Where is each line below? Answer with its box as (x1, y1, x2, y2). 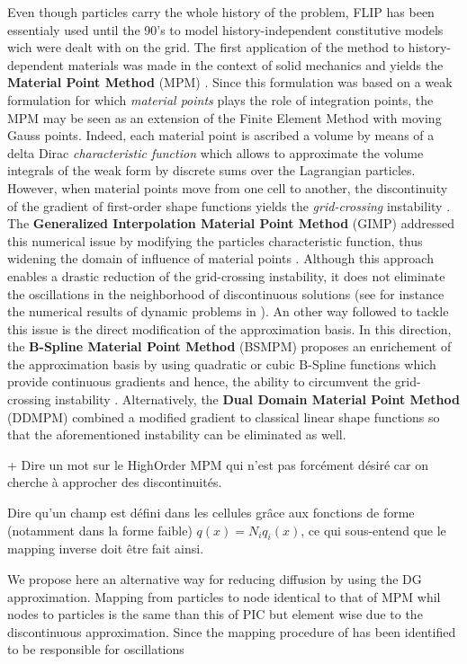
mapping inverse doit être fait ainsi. (7, 539, 204, 558)
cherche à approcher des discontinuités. (7, 473, 222, 491)
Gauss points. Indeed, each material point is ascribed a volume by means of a (7, 126, 435, 145)
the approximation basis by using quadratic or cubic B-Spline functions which (7, 354, 436, 373)
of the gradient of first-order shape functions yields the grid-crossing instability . (7, 196, 451, 215)
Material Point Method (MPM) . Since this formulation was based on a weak (7, 73, 453, 92)
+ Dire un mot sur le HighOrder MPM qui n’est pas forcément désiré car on (7, 455, 429, 474)
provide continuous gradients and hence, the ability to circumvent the (7, 372, 391, 391)
